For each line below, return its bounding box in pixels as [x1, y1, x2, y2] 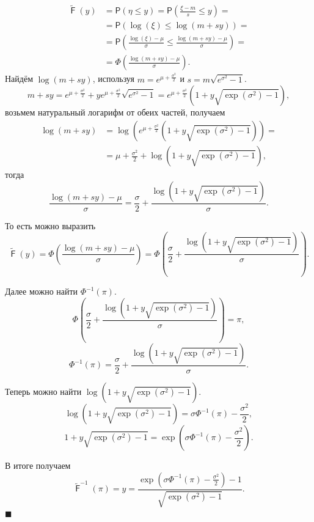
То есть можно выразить [5, 219, 96, 232]
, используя [92, 72, 134, 85]
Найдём [5, 72, 34, 85]
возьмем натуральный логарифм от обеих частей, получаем [5, 106, 225, 119]
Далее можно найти [5, 285, 78, 298]
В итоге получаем [5, 459, 71, 472]
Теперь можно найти [5, 384, 82, 397]
